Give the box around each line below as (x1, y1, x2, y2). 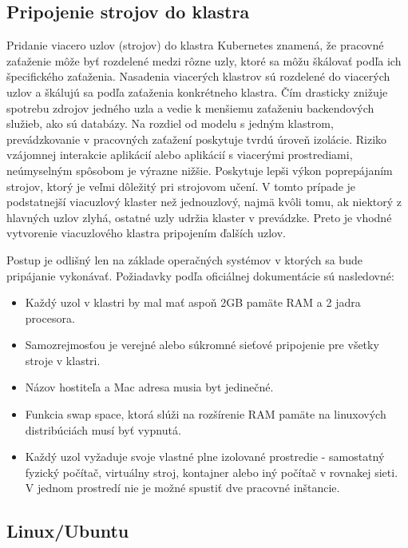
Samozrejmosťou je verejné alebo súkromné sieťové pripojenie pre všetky (25, 336, 379, 353)
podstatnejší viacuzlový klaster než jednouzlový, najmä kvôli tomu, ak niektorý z (6, 193, 402, 210)
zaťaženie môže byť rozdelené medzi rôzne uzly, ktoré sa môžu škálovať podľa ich (6, 52, 402, 69)
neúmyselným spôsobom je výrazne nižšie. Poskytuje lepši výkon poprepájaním (6, 161, 393, 178)
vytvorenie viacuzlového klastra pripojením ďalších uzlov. (6, 224, 286, 241)
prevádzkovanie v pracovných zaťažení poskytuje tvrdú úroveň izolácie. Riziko (6, 130, 387, 147)
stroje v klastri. (25, 351, 101, 368)
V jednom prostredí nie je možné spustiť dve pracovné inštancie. (25, 479, 340, 496)
